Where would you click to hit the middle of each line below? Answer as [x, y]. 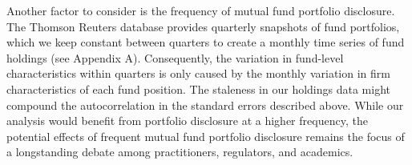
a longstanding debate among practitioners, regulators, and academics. [180, 152]
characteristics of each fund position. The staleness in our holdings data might [198, 89]
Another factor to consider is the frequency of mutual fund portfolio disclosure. [201, 10]
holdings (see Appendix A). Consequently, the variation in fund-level [175, 57]
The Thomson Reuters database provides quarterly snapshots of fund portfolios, [203, 26]
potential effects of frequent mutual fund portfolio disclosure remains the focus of [206, 136]
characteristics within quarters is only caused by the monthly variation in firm [198, 73]
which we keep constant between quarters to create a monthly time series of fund [206, 42]
